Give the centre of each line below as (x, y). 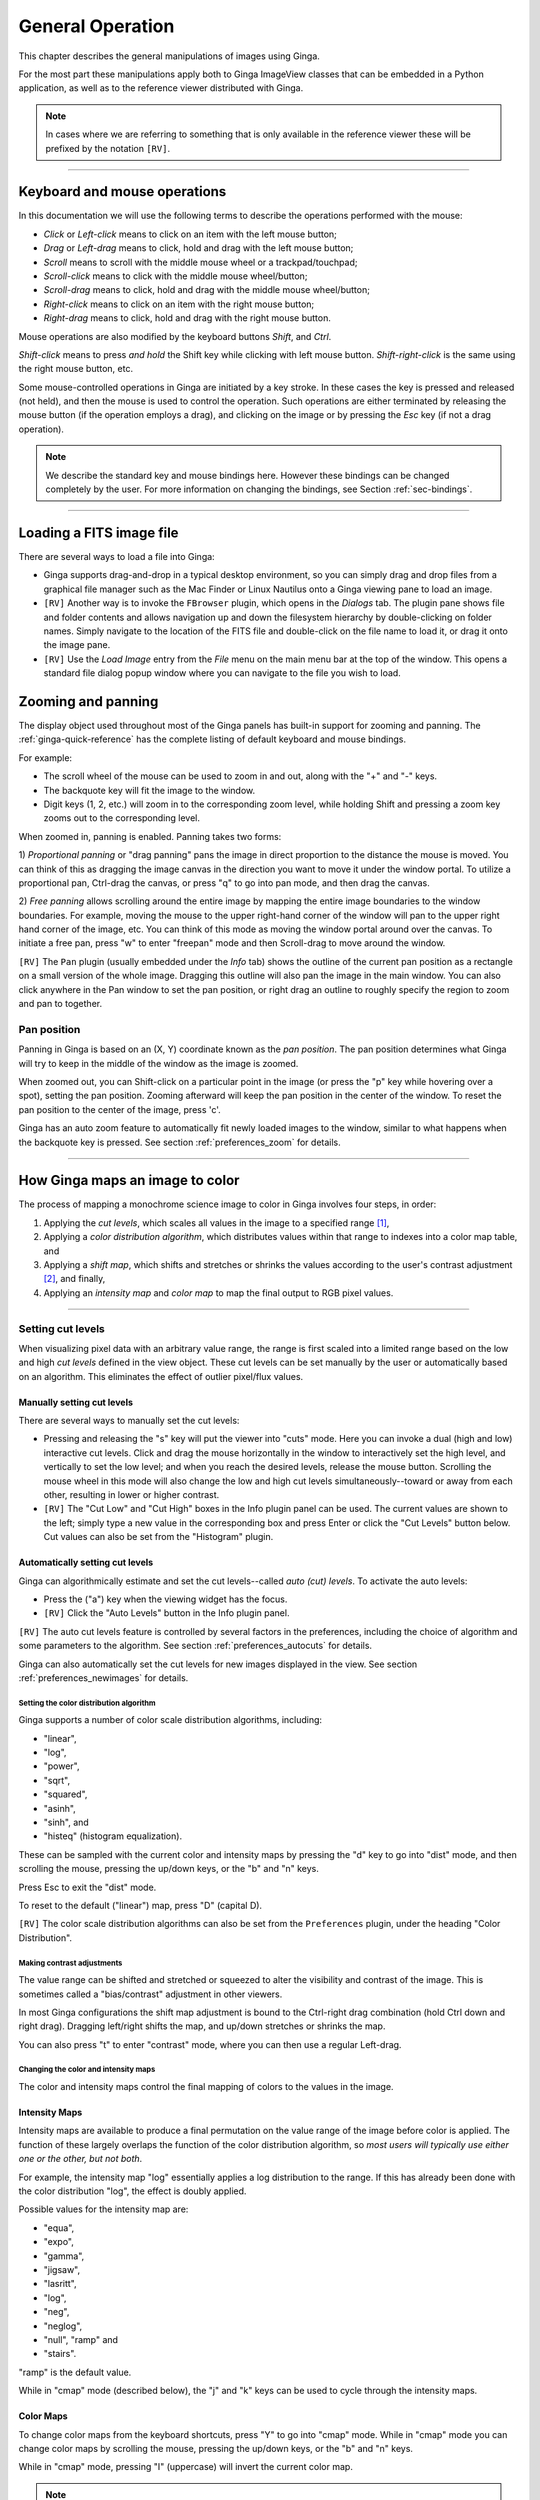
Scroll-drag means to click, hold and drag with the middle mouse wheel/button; (206, 290)
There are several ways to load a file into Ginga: (116, 556)
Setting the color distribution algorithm (87, 1703)
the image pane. (77, 645)
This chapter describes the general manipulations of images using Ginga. (169, 56)
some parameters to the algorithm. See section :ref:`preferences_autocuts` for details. (195, 1646)
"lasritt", (60, 2284)
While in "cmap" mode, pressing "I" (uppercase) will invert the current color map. (186, 2467)
